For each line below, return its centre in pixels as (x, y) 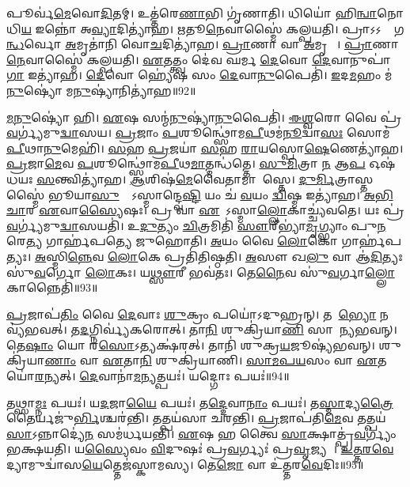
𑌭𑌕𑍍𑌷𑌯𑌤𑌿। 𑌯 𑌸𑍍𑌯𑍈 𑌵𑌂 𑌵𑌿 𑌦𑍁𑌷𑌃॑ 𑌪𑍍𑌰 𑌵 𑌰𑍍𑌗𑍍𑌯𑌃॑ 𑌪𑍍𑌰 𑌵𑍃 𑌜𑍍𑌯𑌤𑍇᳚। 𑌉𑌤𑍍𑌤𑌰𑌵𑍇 (200, 449)
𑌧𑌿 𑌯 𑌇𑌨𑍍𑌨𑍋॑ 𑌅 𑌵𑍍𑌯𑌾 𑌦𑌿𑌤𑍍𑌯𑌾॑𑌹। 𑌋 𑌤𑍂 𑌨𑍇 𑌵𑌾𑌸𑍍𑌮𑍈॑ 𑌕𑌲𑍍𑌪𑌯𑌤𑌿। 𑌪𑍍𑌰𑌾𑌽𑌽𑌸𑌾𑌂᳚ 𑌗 (205, 28)
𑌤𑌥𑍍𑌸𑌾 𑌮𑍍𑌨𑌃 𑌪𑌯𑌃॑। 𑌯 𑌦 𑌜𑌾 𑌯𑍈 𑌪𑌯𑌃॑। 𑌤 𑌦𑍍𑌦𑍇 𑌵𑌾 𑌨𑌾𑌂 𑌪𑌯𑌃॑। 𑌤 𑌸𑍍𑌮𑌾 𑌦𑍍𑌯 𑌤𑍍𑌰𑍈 (200, 402)
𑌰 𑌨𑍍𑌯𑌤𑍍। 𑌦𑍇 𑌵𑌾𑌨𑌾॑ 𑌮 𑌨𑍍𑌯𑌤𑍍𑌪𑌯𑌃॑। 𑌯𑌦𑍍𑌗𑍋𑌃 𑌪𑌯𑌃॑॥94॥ (162, 376)
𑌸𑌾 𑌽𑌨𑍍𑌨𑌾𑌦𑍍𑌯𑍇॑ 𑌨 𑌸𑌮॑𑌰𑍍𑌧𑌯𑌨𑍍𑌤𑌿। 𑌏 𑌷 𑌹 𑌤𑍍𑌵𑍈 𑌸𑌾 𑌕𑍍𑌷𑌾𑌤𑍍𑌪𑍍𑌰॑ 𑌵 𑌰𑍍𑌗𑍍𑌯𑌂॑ (201, 433)
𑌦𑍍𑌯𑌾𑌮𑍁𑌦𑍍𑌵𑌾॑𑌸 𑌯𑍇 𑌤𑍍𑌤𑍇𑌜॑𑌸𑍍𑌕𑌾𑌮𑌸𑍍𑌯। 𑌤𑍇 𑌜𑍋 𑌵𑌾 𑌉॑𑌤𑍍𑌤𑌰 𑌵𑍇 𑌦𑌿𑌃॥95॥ (185, 464)
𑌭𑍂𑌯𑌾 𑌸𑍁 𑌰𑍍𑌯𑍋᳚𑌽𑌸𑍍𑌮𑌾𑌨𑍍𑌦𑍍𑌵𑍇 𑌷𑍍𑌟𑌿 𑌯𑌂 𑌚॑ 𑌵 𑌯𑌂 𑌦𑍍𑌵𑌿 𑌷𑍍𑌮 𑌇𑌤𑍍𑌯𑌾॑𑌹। (204, 194)
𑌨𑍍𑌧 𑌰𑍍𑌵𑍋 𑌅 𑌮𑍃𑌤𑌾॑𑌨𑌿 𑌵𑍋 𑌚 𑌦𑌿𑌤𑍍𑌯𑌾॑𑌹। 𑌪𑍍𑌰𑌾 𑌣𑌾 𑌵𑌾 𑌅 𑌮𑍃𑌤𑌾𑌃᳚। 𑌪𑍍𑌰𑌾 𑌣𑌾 (203, 44)
